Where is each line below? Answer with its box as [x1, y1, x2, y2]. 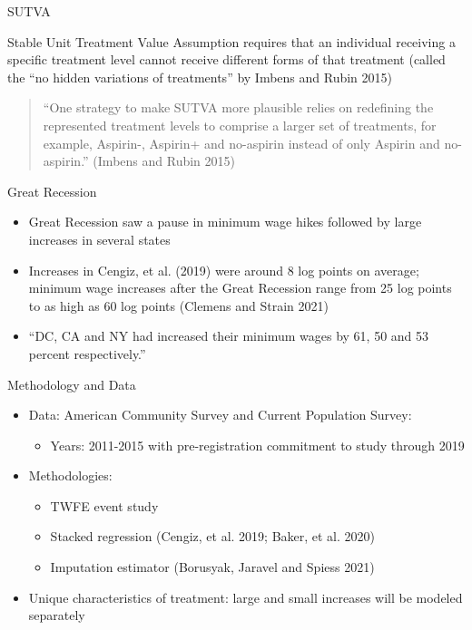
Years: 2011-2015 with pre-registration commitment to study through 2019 [50, 435, 465, 454]
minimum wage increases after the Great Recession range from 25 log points [28, 278, 452, 297]
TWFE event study [50, 496, 159, 515]
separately [28, 606, 85, 625]
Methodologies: [28, 466, 113, 485]
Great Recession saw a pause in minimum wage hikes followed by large [28, 212, 422, 231]
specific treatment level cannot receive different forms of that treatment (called [7, 50, 446, 69]
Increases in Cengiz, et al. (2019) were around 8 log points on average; [28, 260, 419, 279]
